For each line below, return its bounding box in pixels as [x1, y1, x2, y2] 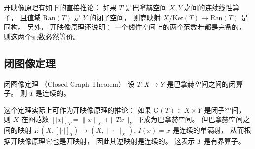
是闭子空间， [204, 104, 246, 115]
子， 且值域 [4, 12, 41, 22]
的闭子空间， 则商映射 [89, 12, 161, 22]
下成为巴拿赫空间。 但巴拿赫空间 [137, 114, 243, 124]
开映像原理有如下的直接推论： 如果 [4, 2, 117, 12]
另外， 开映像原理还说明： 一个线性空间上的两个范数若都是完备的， [27, 22, 246, 32]
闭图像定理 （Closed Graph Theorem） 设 [4, 78, 135, 89]
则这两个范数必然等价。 [4, 31, 80, 41]
